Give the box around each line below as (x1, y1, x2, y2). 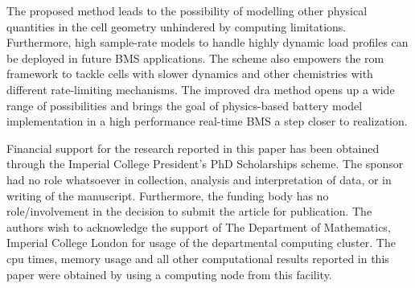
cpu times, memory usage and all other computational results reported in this (6, 249, 389, 266)
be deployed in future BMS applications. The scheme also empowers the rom (6, 49, 384, 66)
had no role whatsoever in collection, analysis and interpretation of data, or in (6, 171, 392, 187)
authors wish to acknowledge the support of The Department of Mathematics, (6, 218, 391, 235)
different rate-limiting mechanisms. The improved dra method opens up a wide (6, 80, 395, 97)
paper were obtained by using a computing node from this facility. (6, 265, 332, 282)
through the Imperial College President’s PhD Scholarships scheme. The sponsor (6, 155, 404, 172)
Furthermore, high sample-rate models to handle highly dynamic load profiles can (6, 34, 409, 51)
